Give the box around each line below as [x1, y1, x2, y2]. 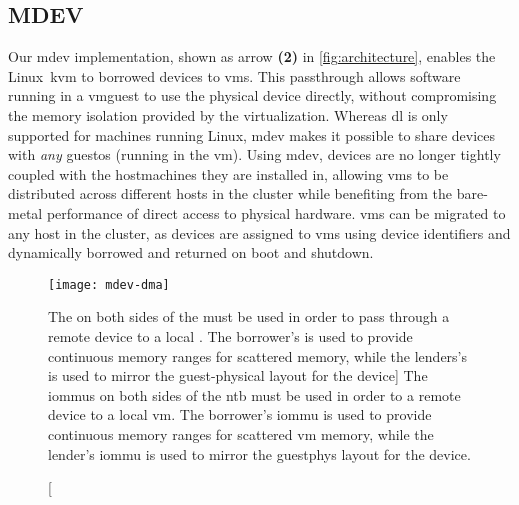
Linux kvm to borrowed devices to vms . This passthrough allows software [8, 65, 461, 86]
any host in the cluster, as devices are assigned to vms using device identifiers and [8, 222, 511, 243]
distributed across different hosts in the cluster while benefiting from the [8, 183, 453, 204]
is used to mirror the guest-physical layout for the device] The [48, 365, 428, 386]
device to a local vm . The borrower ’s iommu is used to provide [48, 404, 432, 425]
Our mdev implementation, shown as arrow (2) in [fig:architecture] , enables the [8, 46, 496, 67]
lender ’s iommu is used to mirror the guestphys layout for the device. [48, 443, 471, 464]
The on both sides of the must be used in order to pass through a [48, 306, 450, 327]
